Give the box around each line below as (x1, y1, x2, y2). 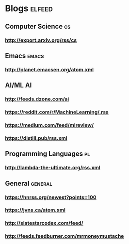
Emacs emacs (5, 51, 44, 60)
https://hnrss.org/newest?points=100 (5, 194, 97, 200)
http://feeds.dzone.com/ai (5, 96, 69, 102)
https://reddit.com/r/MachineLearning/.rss (5, 109, 109, 115)
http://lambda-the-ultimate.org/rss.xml (5, 164, 100, 171)
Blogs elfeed (5, 3, 53, 14)
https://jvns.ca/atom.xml (5, 207, 65, 213)
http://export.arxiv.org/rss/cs (5, 37, 77, 44)
